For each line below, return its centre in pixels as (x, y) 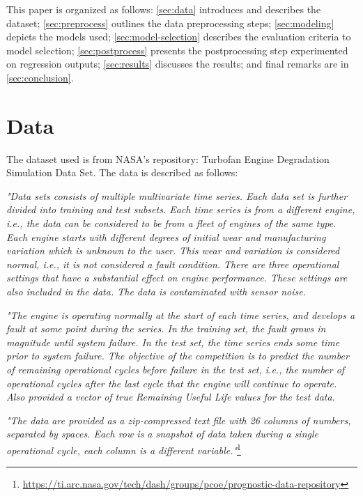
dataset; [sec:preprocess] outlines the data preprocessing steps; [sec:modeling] (170, 23)
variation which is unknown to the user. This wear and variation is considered (173, 250)
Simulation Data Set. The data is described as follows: (122, 172)
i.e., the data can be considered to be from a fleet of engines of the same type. (171, 223)
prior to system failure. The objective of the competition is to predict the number (178, 356)
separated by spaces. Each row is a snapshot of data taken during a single (162, 434)
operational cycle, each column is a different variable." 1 (124, 449)
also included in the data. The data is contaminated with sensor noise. (156, 292)
